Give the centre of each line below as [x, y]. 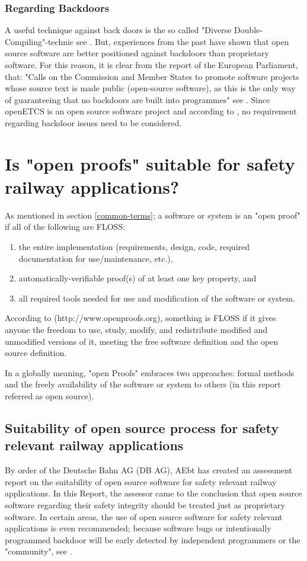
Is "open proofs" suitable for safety [150, 163]
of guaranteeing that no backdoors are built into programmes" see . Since [137, 99]
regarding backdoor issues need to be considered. [93, 122]
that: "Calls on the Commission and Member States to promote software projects [152, 76]
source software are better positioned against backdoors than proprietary [137, 53]
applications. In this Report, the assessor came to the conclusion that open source [153, 493]
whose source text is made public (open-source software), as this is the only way [150, 88]
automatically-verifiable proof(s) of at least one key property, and [137, 278]
